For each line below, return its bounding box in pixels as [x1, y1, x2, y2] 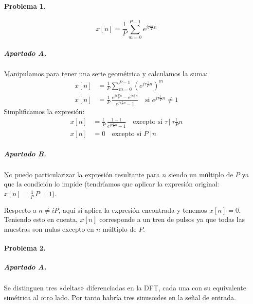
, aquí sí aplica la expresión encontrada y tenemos [58, 204, 207, 215]
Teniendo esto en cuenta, [4, 214, 78, 224]
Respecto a [4, 204, 36, 215]
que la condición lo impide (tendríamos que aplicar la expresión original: [4, 179, 219, 189]
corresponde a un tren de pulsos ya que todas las [99, 214, 245, 224]
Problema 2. [4, 243, 46, 253]
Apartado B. [4, 148, 46, 158]
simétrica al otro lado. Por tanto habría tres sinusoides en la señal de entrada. [4, 292, 236, 302]
